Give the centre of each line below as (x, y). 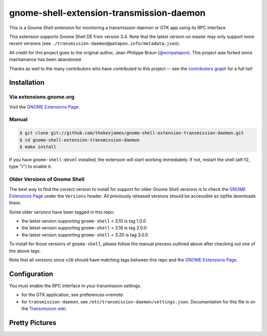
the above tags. (25, 251)
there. (15, 203)
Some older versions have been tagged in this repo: (62, 212)
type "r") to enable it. (30, 167)
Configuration (31, 274)
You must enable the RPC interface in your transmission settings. (75, 286)
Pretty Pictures (33, 322)
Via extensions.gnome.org (42, 97)
